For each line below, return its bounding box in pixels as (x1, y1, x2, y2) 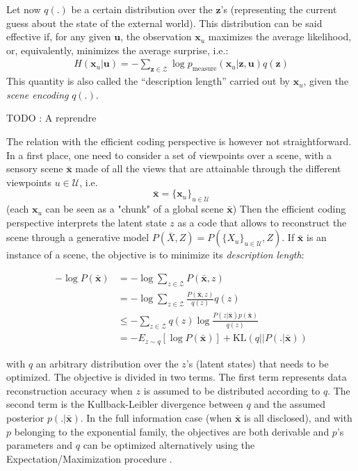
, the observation (120, 29, 192, 44)
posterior (6, 410, 44, 424)
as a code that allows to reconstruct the (177, 215, 347, 229)
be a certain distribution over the (71, 2, 213, 16)
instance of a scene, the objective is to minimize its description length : (6, 247, 304, 262)
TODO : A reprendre (6, 110, 97, 125)
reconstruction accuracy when (6, 383, 133, 397)
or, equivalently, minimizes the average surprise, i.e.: (6, 42, 229, 57)
